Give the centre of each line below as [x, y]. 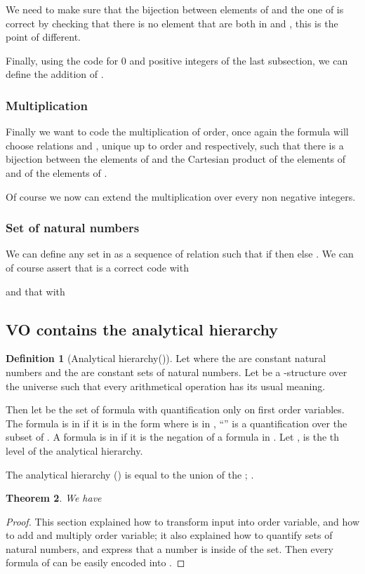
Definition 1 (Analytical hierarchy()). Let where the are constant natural [166, 358]
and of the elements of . [57, 172]
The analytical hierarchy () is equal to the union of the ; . [130, 474]
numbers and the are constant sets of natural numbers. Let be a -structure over [177, 372]
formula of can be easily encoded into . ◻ [95, 562]
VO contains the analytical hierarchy [142, 329]
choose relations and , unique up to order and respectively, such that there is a [175, 145]
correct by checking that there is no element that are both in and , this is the [172, 23]
